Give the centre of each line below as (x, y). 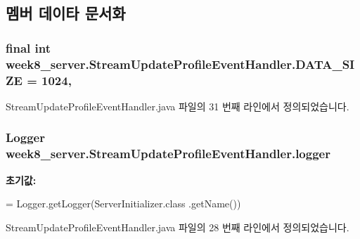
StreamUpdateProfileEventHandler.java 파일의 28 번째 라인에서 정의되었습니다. (178, 227)
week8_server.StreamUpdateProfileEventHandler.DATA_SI (180, 64)
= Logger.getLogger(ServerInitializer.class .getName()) (123, 204)
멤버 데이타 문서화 (66, 13)
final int (28, 47)
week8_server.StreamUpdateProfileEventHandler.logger (168, 154)
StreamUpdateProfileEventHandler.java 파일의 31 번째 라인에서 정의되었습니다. (178, 106)
